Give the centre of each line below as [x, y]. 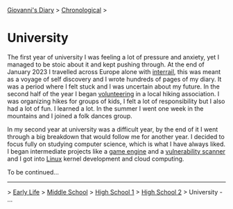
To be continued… [33, 172]
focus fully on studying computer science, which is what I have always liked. [116, 144]
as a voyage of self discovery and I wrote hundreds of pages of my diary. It [114, 79]
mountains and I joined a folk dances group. [70, 116]
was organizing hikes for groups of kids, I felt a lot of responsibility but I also [116, 101]
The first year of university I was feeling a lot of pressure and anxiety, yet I [113, 57]
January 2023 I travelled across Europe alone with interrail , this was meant [114, 71]
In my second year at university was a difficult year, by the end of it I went [113, 129]
